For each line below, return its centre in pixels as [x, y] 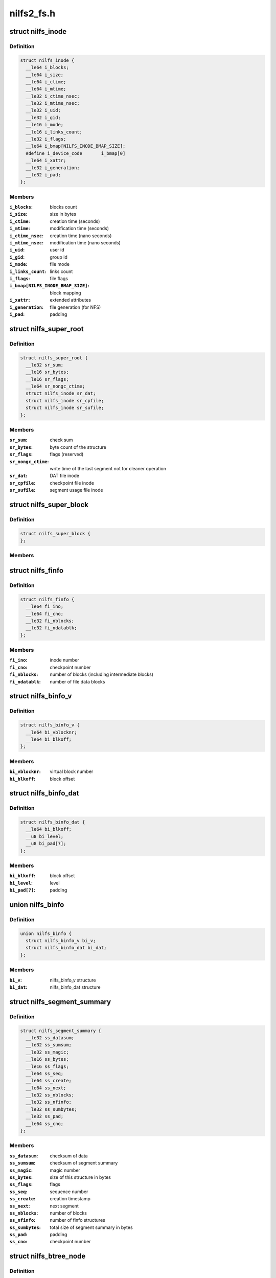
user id [57, 250]
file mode [60, 264]
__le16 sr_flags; [47, 379]
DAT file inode [64, 476]
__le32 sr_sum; [45, 365]
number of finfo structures [78, 1220]
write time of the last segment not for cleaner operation [108, 468]
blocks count [63, 207]
